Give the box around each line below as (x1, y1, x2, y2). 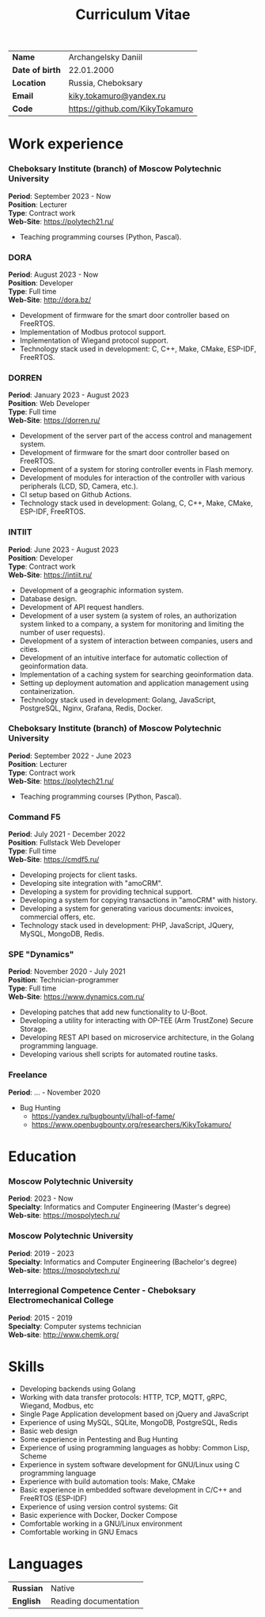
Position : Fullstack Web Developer (8, 838, 121, 848)
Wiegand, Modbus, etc (19, 1401, 94, 1410)
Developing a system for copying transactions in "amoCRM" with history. (19, 895, 257, 905)
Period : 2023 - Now (8, 1194, 74, 1203)
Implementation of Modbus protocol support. (19, 327, 166, 336)
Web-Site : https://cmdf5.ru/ (8, 855, 100, 864)
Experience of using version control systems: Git (19, 1501, 178, 1512)
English (12, 1596, 41, 1607)
